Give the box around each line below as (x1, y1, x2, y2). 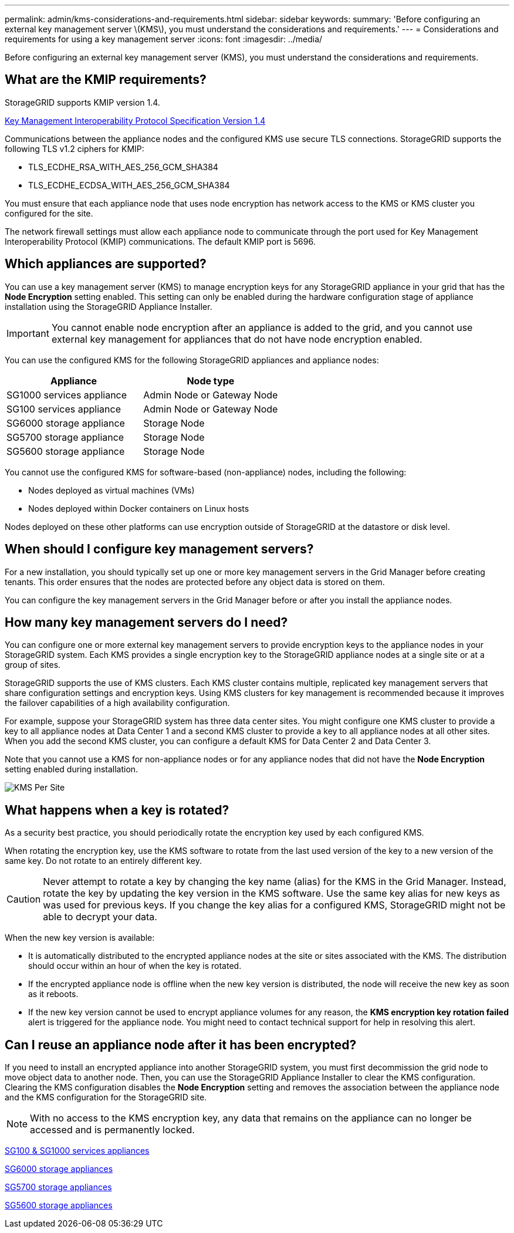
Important (6, 327, 49, 339)
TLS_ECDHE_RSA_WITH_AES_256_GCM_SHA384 (28, 161, 218, 172)
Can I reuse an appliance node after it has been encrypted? (5, 1037, 357, 1052)
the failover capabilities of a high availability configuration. (5, 698, 230, 708)
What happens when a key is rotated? (5, 802, 229, 818)
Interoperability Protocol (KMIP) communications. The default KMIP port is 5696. (5, 236, 316, 246)
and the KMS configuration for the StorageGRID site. (5, 1092, 207, 1103)
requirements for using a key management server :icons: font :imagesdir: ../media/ (5, 34, 323, 44)
